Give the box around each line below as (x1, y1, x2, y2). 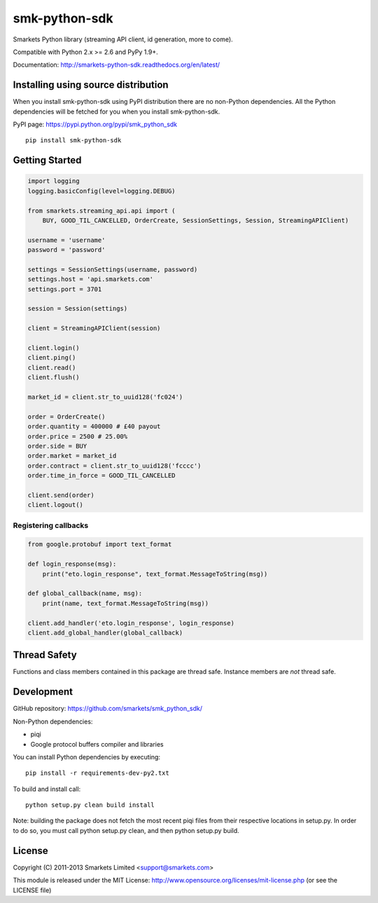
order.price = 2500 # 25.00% (27, 432, 128, 440)
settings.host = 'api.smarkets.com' (27, 276, 154, 283)
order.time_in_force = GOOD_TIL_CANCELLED (27, 472, 176, 480)
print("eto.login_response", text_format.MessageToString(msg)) (42, 570, 268, 578)
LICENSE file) (13, 885, 52, 894)
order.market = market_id (27, 452, 117, 460)
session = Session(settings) (27, 305, 128, 313)
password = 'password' (27, 246, 106, 254)
